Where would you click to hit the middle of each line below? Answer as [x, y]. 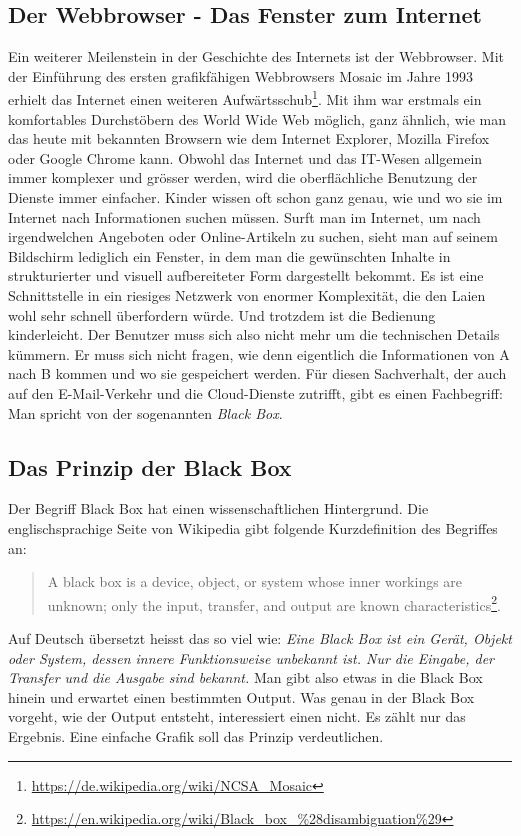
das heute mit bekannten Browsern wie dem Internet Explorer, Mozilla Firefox [249, 138]
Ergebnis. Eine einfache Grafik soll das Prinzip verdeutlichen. [196, 735]
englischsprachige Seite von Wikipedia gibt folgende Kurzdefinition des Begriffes [253, 527]
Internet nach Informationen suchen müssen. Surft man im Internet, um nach [244, 216]
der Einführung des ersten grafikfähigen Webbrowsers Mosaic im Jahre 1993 [241, 75]
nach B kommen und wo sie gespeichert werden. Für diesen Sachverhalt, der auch [257, 373]
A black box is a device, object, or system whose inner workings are [255, 581]
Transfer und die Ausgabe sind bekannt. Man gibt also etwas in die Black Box [245, 677]
